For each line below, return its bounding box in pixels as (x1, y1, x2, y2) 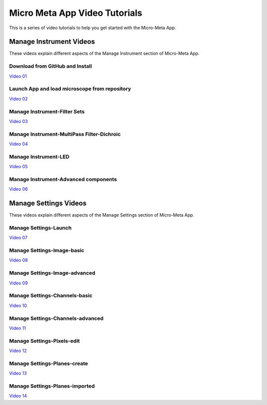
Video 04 (9, 141, 28, 147)
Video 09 (9, 280, 28, 286)
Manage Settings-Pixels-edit (9, 337, 80, 344)
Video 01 (9, 73, 27, 79)
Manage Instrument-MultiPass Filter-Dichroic (9, 131, 121, 137)
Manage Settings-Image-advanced (9, 270, 96, 276)
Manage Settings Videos (9, 199, 87, 208)
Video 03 (9, 118, 28, 124)
